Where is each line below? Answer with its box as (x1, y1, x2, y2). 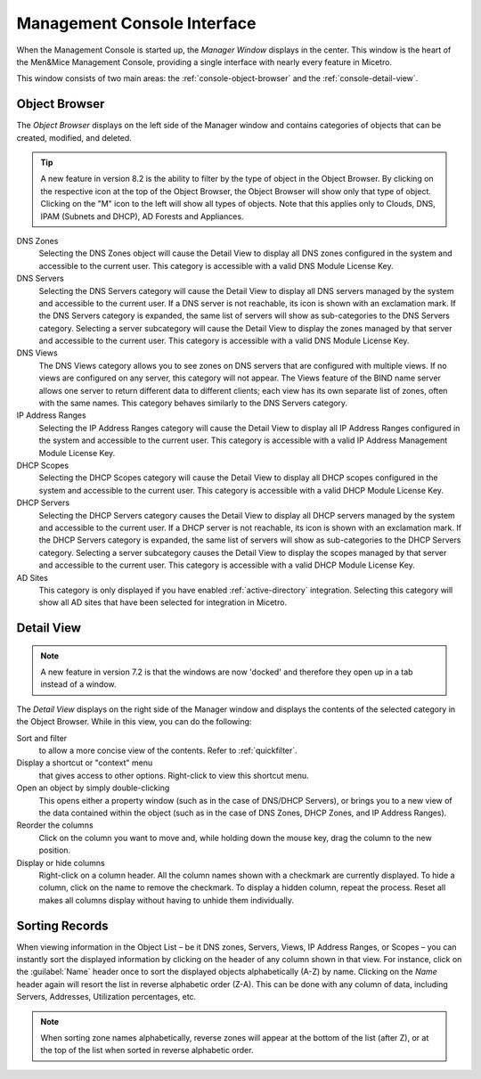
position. (38, 845, 71, 855)
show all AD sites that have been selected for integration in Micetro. (38, 597, 288, 608)
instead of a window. (40, 679, 117, 690)
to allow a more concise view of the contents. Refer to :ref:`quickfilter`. (38, 745, 298, 756)
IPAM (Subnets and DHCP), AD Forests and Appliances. (40, 210, 244, 222)
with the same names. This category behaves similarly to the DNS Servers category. (38, 397, 347, 409)
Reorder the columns (16, 820, 94, 830)
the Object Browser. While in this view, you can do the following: (16, 716, 252, 727)
